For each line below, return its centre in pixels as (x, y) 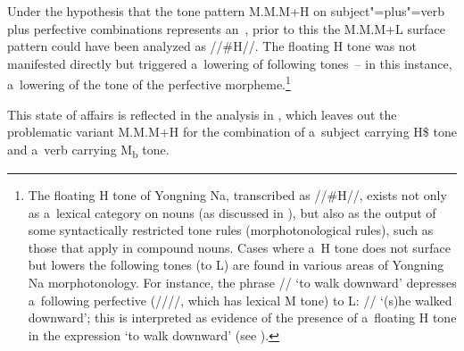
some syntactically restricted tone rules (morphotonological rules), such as (231, 230)
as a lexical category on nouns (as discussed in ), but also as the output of (232, 212)
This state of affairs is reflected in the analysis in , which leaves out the (202, 114)
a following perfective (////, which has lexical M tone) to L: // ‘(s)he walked (240, 300)
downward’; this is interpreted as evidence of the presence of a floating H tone (242, 318)
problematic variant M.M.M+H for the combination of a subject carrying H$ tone (232, 132)
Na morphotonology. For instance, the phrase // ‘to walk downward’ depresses (242, 282)
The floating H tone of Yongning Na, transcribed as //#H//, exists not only (237, 194)
